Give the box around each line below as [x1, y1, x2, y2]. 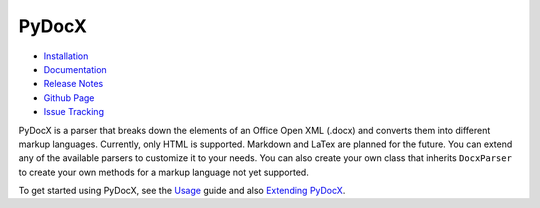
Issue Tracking [43, 106, 105, 118]
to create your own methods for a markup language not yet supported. [18, 166, 309, 178]
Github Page [43, 91, 95, 104]
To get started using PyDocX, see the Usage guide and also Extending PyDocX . [18, 185, 346, 197]
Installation [43, 50, 89, 62]
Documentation [43, 63, 107, 75]
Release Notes [43, 78, 104, 90]
